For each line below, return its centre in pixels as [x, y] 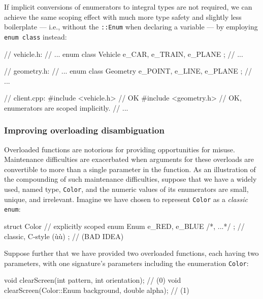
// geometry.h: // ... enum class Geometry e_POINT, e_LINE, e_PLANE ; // [128, 71]
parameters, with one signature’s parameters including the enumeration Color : [126, 263]
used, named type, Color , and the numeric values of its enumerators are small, [126, 189]
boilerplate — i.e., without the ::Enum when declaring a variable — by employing [131, 27]
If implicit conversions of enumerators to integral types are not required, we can [128, 7]
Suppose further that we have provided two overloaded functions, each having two [131, 253]
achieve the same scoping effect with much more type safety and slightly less [123, 16]
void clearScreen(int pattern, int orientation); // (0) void [93, 280]
